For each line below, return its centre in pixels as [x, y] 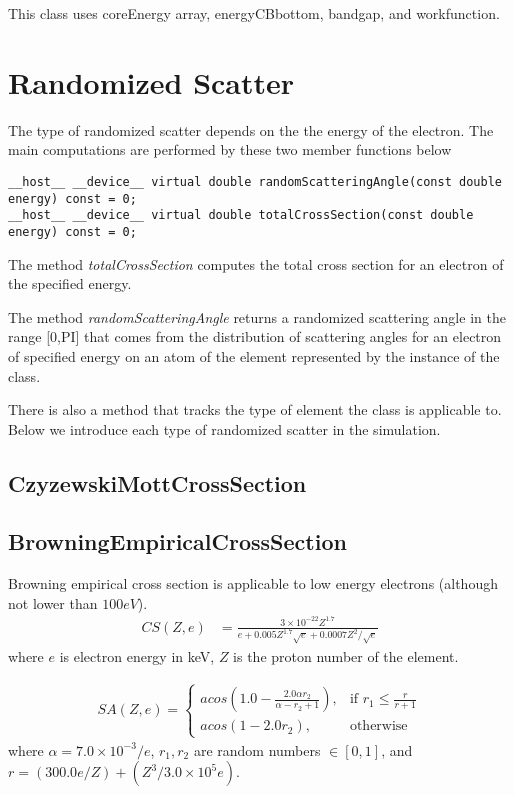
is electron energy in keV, [137, 655]
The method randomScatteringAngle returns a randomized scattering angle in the [257, 316]
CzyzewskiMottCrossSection [157, 482]
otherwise [378, 726]
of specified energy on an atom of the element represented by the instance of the [254, 355]
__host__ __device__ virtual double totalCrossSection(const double [241, 215]
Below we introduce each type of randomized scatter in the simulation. [224, 428]
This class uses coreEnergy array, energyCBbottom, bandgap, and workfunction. [254, 13]
